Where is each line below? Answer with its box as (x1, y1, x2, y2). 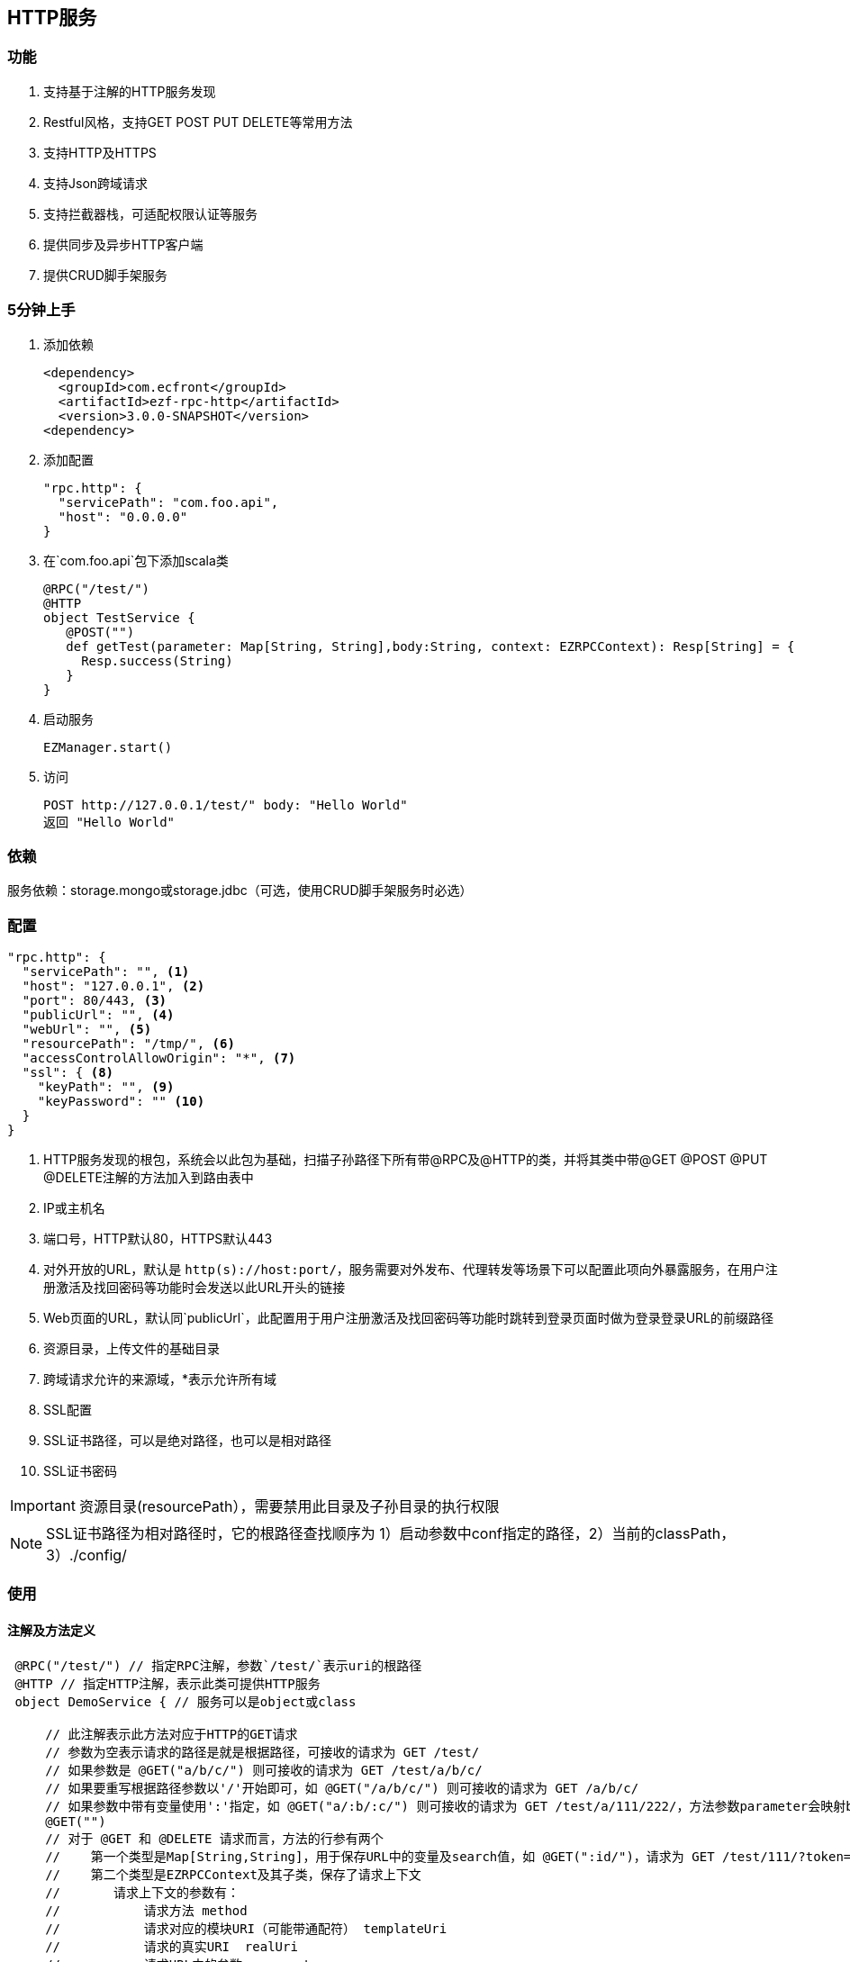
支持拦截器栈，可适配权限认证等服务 (43, 205, 258, 222)
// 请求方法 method (45, 1903, 248, 1918)
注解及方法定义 (7, 1623, 95, 1639)
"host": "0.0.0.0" (58, 509, 188, 524)
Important (10, 1496, 76, 1515)
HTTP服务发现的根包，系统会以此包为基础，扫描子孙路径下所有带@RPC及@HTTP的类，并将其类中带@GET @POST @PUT (43, 1152, 768, 1168)
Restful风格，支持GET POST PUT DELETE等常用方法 (43, 113, 353, 130)
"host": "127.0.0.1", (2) (22, 979, 205, 994)
